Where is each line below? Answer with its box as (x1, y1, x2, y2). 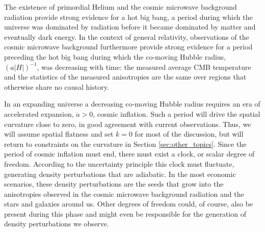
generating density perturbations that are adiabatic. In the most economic (4, 168, 236, 179)
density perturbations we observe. (4, 218, 109, 229)
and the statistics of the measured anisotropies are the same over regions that (4, 71, 247, 82)
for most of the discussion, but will (135, 128, 244, 139)
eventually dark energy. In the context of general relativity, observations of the (4, 31, 249, 42)
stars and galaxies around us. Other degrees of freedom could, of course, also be (4, 198, 253, 209)
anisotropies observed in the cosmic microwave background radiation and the (4, 188, 244, 199)
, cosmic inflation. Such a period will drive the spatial (93, 108, 260, 119)
